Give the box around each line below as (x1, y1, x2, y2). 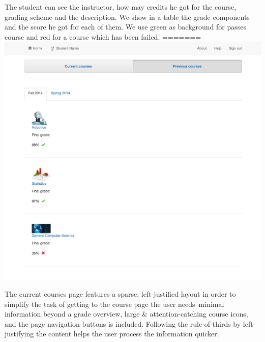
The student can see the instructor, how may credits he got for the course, (5, 2, 237, 12)
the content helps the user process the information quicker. (36, 328, 219, 339)
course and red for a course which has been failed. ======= (5, 31, 201, 42)
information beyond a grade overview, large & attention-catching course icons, (5, 308, 248, 319)
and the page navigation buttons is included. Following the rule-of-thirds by (5, 318, 241, 329)
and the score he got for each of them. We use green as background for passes (5, 21, 247, 32)
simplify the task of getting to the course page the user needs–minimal (5, 298, 224, 309)
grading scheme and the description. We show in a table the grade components (5, 11, 250, 22)
